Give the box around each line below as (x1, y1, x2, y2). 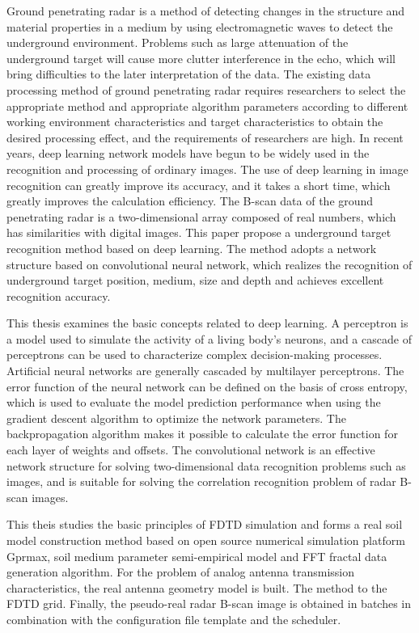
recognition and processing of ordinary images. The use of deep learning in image (6, 160, 408, 177)
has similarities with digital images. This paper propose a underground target (6, 224, 391, 241)
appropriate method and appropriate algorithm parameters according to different (6, 97, 408, 114)
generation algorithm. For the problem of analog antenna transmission (6, 563, 354, 580)
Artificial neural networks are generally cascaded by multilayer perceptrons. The (6, 362, 404, 379)
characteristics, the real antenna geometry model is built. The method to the (6, 579, 387, 596)
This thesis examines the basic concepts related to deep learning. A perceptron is (6, 314, 408, 331)
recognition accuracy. (6, 287, 111, 304)
